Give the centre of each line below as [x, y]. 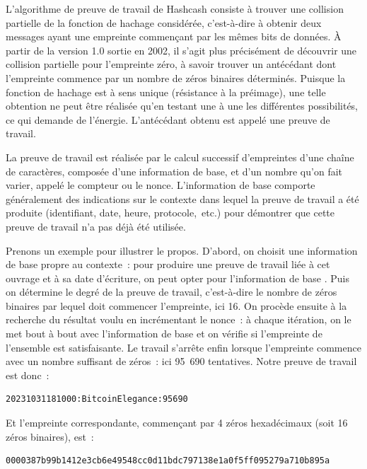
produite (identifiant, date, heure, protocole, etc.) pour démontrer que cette [170, 213]
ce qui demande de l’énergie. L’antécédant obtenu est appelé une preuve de [168, 119]
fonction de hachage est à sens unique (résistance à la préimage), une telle [166, 92]
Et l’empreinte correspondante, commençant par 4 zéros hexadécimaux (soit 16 [177, 423]
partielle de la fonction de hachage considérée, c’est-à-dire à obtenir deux [164, 22]
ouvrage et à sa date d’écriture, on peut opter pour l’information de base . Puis [178, 278]
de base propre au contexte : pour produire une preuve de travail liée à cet [168, 264]
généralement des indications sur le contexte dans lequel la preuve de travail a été [182, 198]
